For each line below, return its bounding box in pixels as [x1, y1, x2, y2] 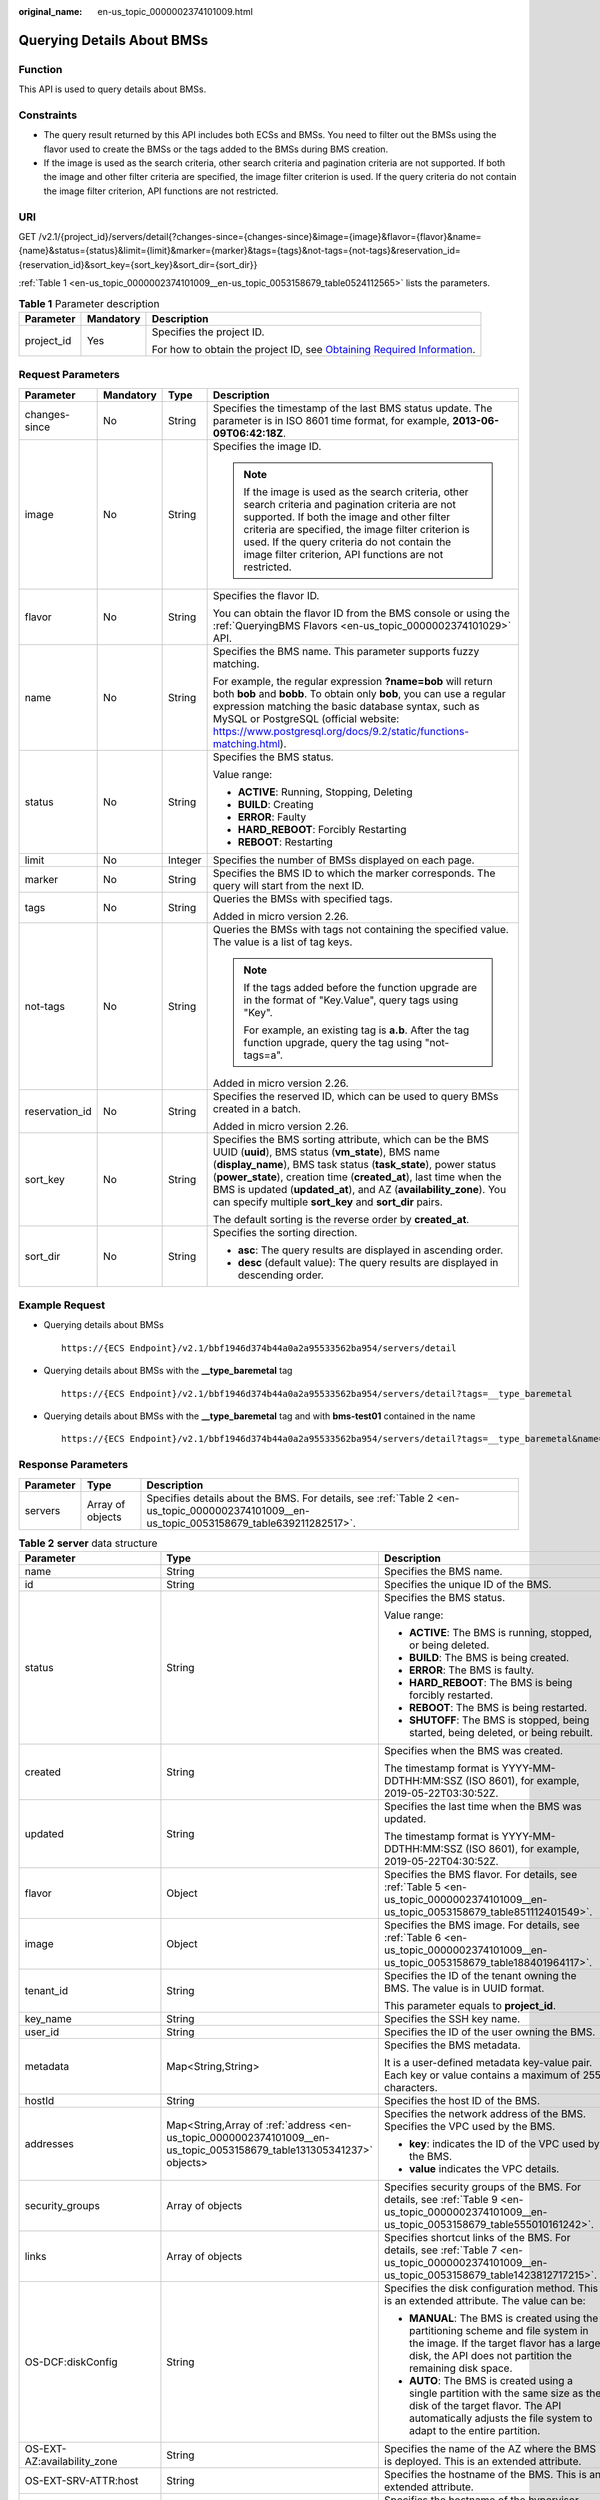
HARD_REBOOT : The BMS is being [408, 1675, 573, 1689]
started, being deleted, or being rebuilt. [408, 1725, 594, 1739]
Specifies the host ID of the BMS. [383, 2093, 540, 2107]
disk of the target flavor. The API [408, 2398, 562, 2412]
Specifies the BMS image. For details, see [383, 1918, 580, 1932]
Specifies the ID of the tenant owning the [383, 1968, 577, 1982]
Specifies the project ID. [151, 325, 265, 339]
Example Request [18, 1298, 105, 1312]
